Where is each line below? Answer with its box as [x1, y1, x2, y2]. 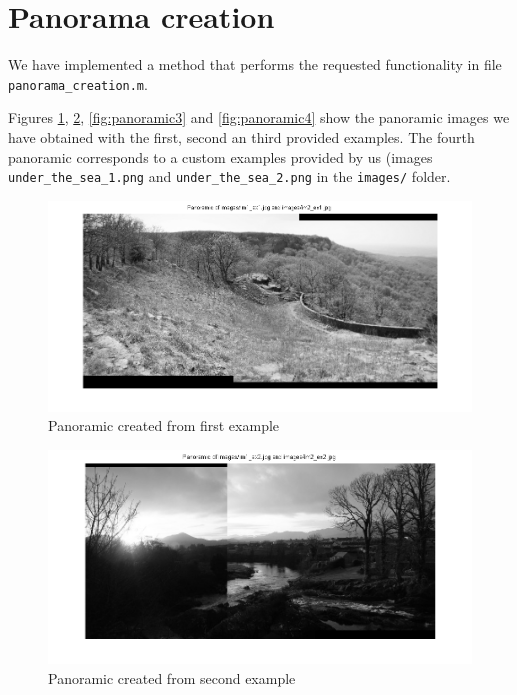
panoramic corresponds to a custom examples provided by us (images [8, 146, 433, 167]
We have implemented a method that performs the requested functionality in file [8, 54, 502, 75]
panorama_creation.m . [8, 73, 148, 94]
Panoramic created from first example [48, 415, 280, 436]
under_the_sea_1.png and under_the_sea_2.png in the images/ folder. [8, 166, 451, 187]
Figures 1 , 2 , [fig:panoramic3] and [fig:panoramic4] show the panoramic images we [8, 107, 510, 128]
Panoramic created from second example [48, 667, 296, 688]
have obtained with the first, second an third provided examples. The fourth [8, 126, 475, 147]
